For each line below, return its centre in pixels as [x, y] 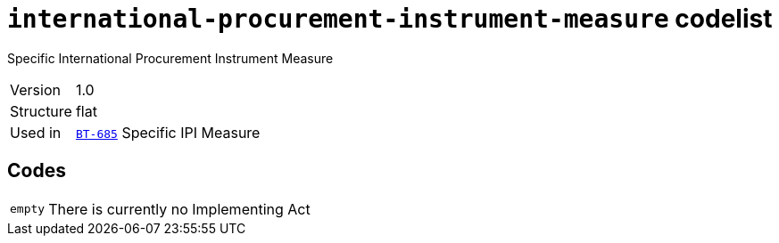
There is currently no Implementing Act [179, 209]
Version [35, 89]
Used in [36, 132]
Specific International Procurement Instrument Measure [170, 58]
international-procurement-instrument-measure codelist [390, 19]
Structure [41, 111]
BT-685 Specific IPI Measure [168, 132]
